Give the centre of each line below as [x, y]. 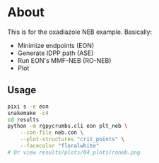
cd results [23, 120]
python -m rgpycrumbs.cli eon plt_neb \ [68, 126]
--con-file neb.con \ [52, 133]
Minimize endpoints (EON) [56, 45]
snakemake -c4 [28, 113]
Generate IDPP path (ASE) [55, 53]
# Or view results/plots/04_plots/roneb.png [74, 152]
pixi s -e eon [28, 107]
